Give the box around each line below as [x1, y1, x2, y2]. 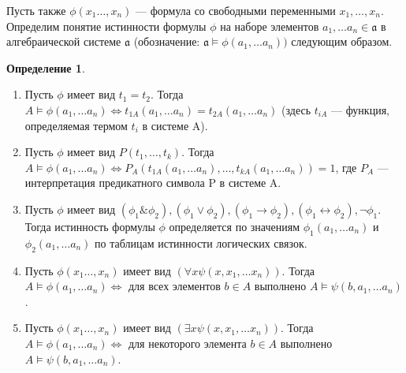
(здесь [281, 101, 311, 117]
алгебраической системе [6, 33, 121, 50]
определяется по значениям [169, 218, 300, 234]
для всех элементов [128, 278, 221, 294]
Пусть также [6, 2, 66, 18]
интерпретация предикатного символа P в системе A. [24, 174, 281, 191]
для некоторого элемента [128, 334, 247, 351]
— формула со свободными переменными [136, 2, 336, 18]
